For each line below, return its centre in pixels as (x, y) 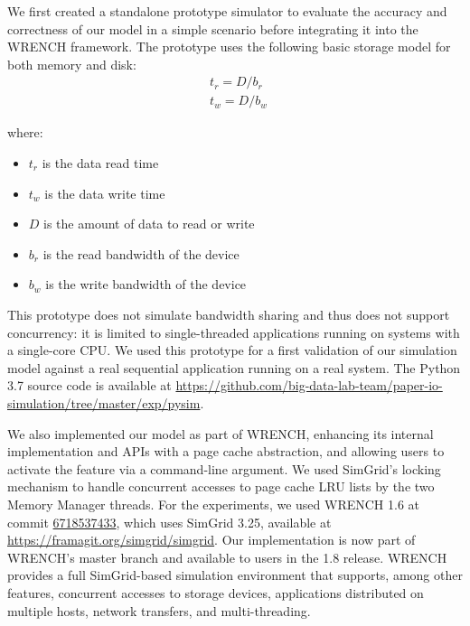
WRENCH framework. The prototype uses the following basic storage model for (229, 47)
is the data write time (105, 193)
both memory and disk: (72, 64)
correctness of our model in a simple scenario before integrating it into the (213, 28)
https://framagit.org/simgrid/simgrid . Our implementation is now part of (211, 540)
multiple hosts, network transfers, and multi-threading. (159, 610)
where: (25, 132)
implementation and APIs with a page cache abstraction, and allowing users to (226, 451)
